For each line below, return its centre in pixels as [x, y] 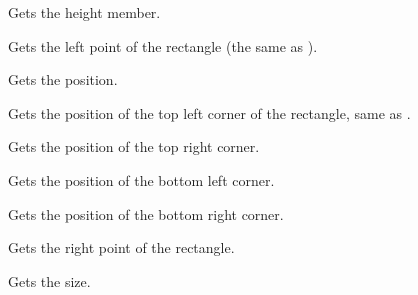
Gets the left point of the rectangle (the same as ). [163, 45]
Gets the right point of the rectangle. [121, 247]
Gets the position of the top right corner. [134, 146]
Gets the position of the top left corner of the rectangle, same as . [209, 112]
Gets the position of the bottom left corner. [141, 179]
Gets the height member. [84, 12]
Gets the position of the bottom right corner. [146, 213]
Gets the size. [49, 280]
